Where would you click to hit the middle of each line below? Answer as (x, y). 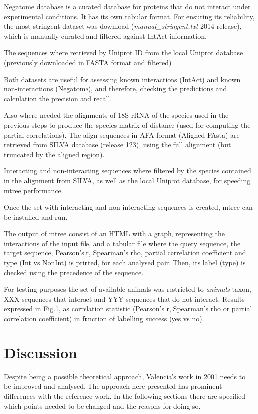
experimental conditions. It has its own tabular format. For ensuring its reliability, (129, 16)
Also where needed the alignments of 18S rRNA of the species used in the (116, 115)
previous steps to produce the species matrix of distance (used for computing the (127, 124)
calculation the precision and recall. (58, 98)
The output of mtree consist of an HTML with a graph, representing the (114, 233)
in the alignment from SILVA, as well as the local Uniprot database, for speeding (127, 180)
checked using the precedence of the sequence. (74, 272)
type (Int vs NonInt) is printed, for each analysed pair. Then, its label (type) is (125, 263)
